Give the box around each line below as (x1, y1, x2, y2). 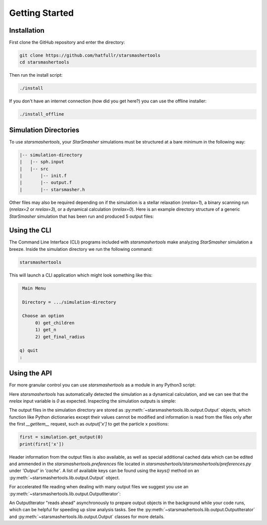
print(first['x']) (19, 441, 64, 447)
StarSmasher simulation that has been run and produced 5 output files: (9, 213, 154, 219)
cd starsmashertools (19, 59, 69, 65)
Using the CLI (9, 226, 51, 235)
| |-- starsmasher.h (19, 187, 85, 192)
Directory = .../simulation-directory (22, 299, 116, 305)
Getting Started (9, 7, 74, 18)
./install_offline (19, 111, 64, 117)
